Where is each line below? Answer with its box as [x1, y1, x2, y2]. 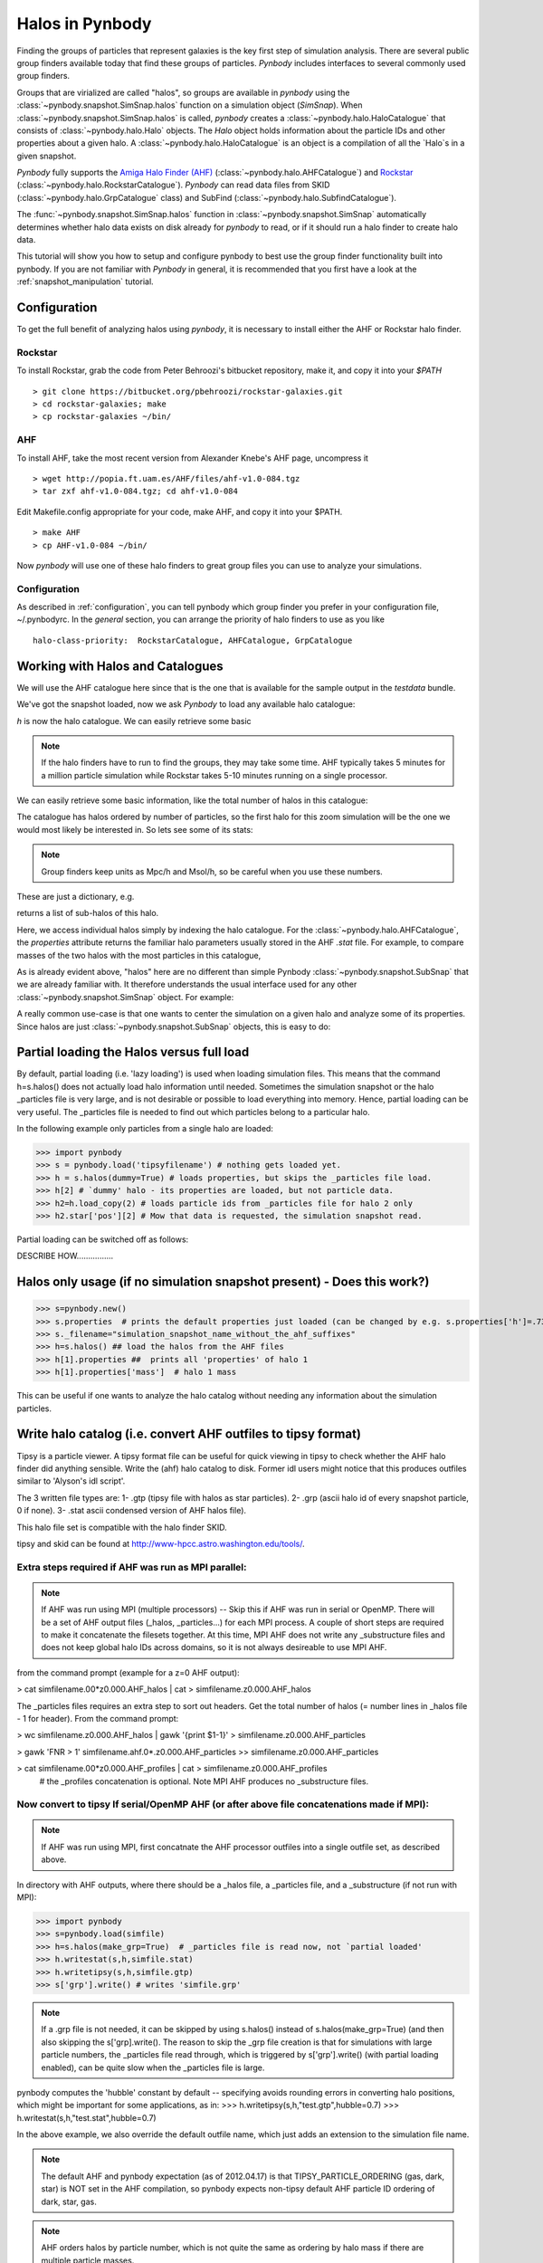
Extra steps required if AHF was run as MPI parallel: [16, 1561, 247, 1573]
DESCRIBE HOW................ [16, 1250, 114, 1262]
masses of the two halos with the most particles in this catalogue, [16, 950, 262, 960]
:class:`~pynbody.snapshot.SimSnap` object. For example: [16, 991, 234, 1002]
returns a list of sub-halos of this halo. [16, 908, 159, 919]
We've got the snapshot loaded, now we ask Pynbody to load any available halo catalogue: [16, 699, 356, 710]
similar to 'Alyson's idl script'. [16, 1475, 126, 1486]
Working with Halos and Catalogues [16, 658, 224, 673]
